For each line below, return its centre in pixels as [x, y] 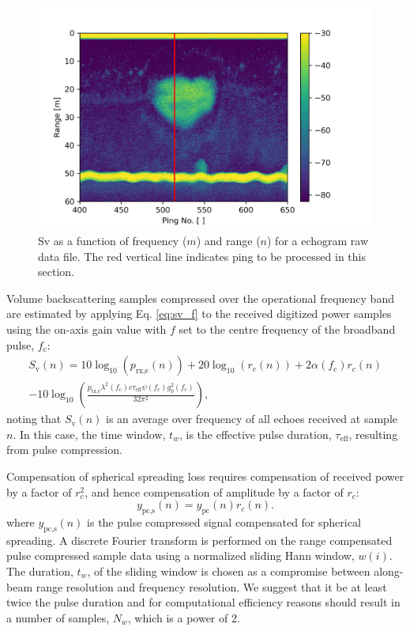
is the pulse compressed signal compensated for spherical [224, 521]
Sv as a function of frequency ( [113, 240]
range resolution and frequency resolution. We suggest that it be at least [211, 586]
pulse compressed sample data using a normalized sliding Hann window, [181, 555]
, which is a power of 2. [184, 617]
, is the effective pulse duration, [255, 434]
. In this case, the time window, [89, 434]
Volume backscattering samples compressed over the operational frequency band [200, 298]
